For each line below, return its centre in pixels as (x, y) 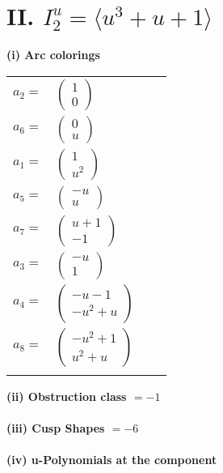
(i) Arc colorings (53, 55)
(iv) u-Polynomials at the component (112, 460)
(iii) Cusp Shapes (56, 427)
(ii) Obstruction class (67, 396)
